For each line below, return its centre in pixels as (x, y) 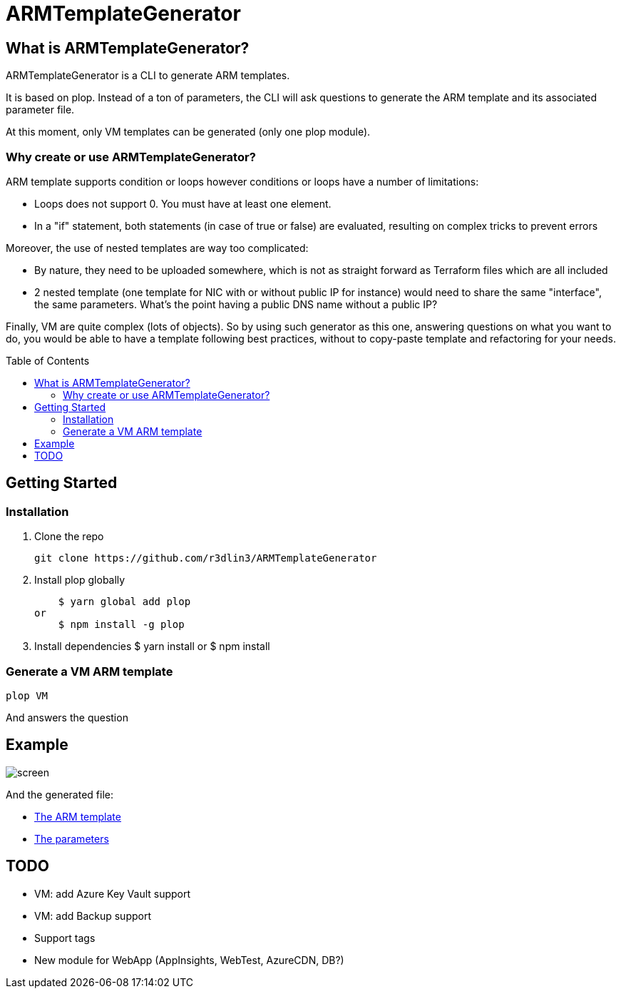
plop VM (27, 695)
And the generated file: (60, 794)
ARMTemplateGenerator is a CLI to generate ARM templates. (148, 76)
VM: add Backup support (93, 916)
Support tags (65, 938)
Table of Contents (48, 360)
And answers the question (67, 717)
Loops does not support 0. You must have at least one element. (183, 203)
